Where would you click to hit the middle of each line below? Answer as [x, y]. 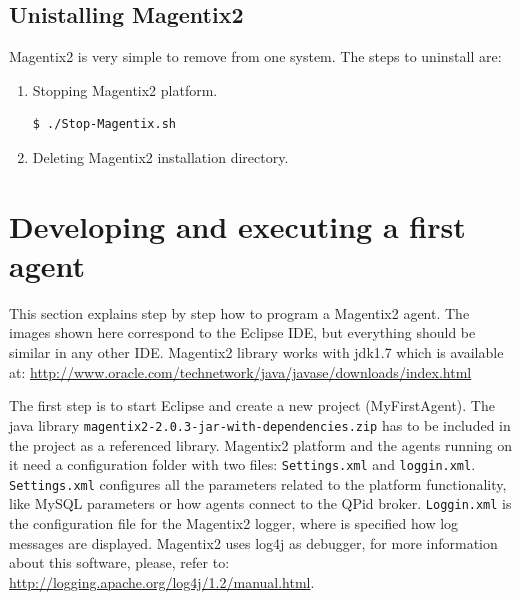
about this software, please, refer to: [119, 562]
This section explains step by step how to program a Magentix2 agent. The [239, 312]
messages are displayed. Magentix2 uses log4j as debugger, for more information [253, 542]
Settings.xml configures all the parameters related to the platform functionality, [258, 483]
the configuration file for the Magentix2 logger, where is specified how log [234, 523]
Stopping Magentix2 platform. [125, 89]
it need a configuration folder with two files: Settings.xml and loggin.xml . [242, 464]
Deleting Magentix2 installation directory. [160, 156]
